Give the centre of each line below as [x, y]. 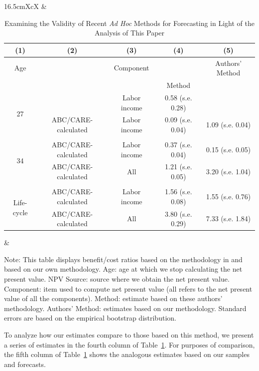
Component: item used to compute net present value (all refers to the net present [128, 288]
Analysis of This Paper [129, 33]
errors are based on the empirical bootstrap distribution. [90, 318]
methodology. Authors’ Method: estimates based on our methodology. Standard [125, 308]
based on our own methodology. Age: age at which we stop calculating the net [123, 269]
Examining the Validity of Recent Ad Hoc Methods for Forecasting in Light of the [129, 23]
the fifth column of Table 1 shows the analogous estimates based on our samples [127, 354]
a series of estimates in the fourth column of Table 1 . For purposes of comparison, [129, 344]
